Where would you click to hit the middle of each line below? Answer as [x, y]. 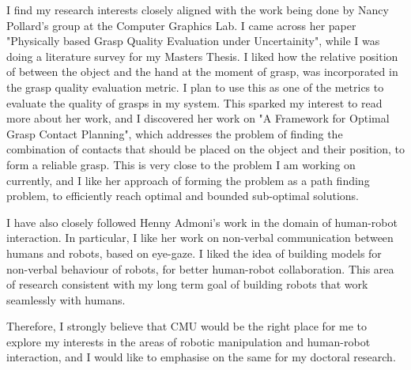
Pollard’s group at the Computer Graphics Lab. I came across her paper [181, 25]
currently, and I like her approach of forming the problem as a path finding [188, 180]
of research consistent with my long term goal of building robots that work [187, 284]
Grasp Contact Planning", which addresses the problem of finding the [175, 133]
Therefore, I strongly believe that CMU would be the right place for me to [187, 326]
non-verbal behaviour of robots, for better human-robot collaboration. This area [200, 268]
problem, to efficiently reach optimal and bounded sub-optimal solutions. [183, 196]
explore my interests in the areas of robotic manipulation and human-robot [189, 341]
